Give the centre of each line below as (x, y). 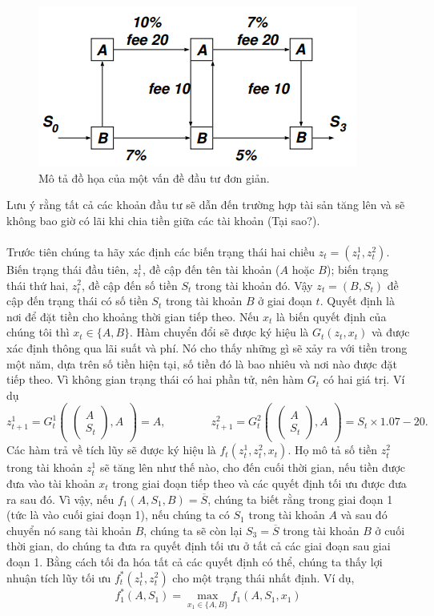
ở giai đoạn (285, 301)
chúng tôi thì (38, 332)
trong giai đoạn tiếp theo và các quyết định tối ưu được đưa (259, 483)
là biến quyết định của (332, 316)
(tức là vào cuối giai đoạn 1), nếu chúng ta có (118, 515)
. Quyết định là (357, 301)
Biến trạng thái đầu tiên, (68, 269)
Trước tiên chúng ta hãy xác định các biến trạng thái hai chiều (161, 251)
